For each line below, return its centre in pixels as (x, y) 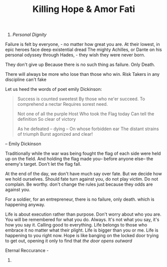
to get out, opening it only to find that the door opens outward (69, 241)
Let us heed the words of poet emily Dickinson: (54, 89)
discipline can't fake (26, 80)
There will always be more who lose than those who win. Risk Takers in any (83, 74)
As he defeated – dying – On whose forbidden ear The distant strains (88, 129)
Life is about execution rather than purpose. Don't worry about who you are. (83, 214)
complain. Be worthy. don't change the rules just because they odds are (79, 184)
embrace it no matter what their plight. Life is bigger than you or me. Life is (82, 230)
